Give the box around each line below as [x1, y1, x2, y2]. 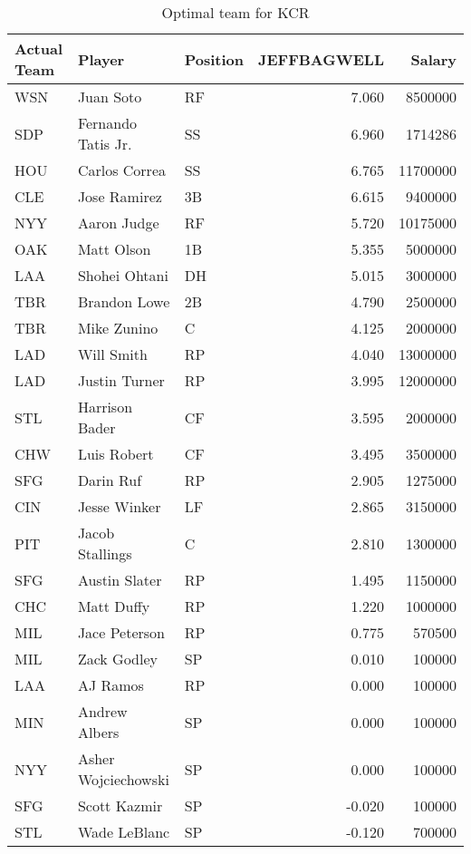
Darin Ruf [77, 470, 142, 490]
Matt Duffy [77, 596, 150, 616]
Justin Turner [77, 370, 165, 391]
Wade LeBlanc [77, 821, 170, 842]
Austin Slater [77, 569, 162, 590]
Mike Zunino [77, 317, 159, 338]
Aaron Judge [77, 212, 159, 233]
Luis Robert [77, 443, 154, 464]
